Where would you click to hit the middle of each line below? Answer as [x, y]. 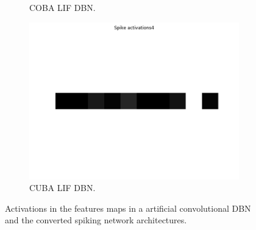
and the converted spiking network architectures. [96, 220]
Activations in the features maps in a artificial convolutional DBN [128, 208]
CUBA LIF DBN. [62, 188]
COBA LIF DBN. [62, 7]
